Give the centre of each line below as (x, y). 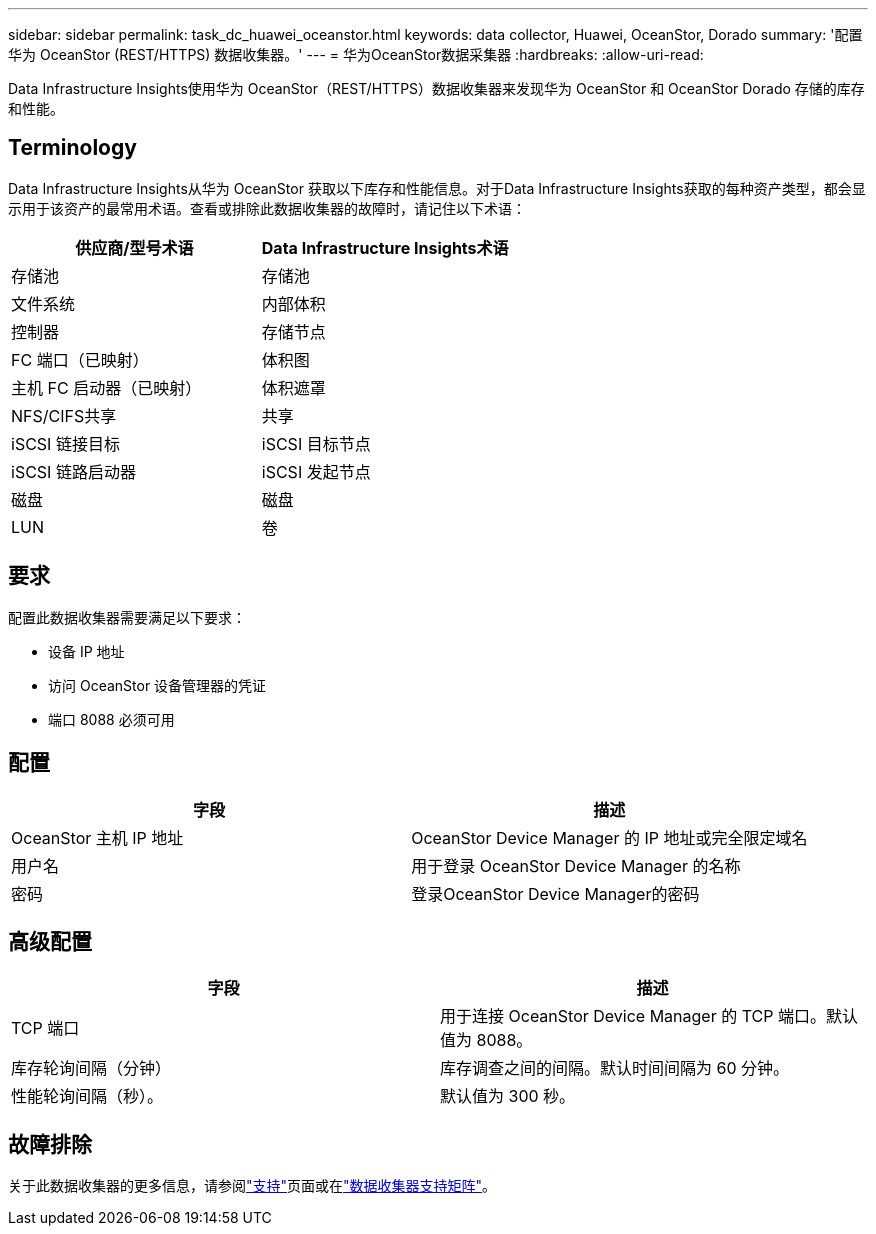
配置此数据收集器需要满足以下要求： (127, 617)
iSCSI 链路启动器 (73, 471)
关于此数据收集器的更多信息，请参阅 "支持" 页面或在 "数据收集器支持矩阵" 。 (252, 1186)
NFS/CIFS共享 (64, 415)
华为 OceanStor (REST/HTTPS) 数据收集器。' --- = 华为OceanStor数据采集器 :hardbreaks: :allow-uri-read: (356, 54)
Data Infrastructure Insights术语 (385, 247)
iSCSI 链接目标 (65, 443)
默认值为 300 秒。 (508, 1096)
